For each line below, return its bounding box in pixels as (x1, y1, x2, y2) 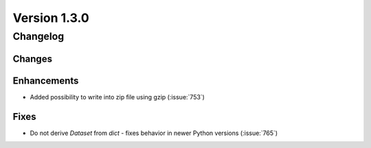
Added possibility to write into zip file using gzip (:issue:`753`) (30, 92, 205, 101)
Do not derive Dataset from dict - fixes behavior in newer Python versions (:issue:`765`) (30, 129, 278, 137)
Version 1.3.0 (12, 10, 89, 25)
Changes (12, 53, 53, 64)
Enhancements (12, 75, 79, 86)
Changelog (12, 30, 65, 42)
